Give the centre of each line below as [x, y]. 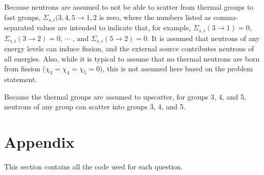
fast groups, [23, 17]
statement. [21, 79]
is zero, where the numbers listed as [155, 17]
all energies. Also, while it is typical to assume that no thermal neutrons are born [132, 58]
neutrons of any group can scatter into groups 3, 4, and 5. [95, 106]
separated [19, 27]
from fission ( [25, 69]
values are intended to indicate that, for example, [114, 27]
